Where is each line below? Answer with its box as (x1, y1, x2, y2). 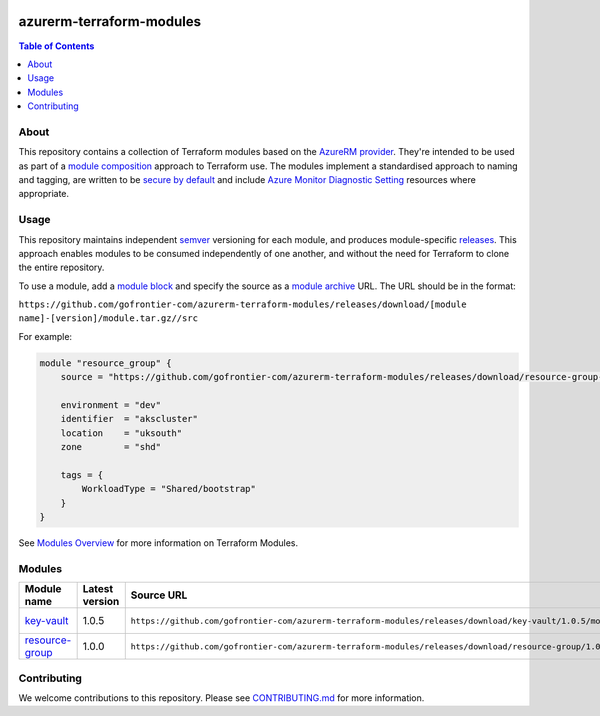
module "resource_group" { (39, 357, 172, 369)
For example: (18, 330, 73, 342)
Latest (82, 582, 114, 596)
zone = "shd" (60, 441, 162, 453)
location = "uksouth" (60, 427, 183, 439)
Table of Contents (18, 40, 95, 52)
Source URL (130, 588, 188, 602)
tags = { (60, 469, 104, 480)
